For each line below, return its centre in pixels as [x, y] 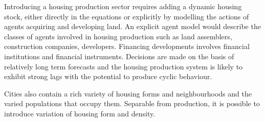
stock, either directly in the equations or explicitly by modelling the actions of [127, 16]
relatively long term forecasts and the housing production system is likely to [124, 66]
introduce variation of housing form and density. [80, 113]
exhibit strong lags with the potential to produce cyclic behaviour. [108, 76]
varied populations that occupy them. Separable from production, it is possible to [132, 103]
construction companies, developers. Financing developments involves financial [127, 46]
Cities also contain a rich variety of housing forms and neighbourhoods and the [128, 93]
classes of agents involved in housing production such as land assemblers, [118, 36]
